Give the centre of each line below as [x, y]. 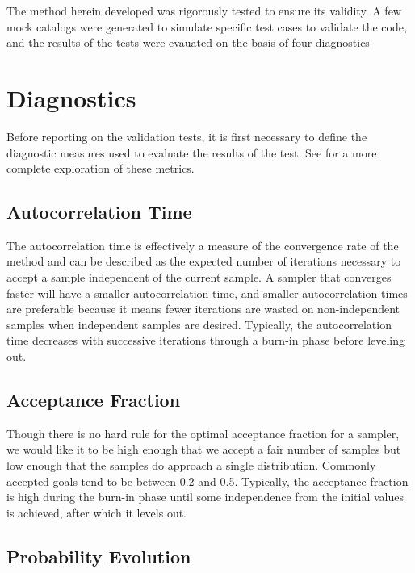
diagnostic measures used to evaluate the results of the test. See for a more [192, 152]
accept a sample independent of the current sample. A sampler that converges [199, 277]
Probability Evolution [99, 556]
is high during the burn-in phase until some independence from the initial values [205, 497]
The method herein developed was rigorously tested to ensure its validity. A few [204, 10]
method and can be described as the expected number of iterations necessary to [204, 261]
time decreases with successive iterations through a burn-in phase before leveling [206, 340]
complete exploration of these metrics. [101, 168]
